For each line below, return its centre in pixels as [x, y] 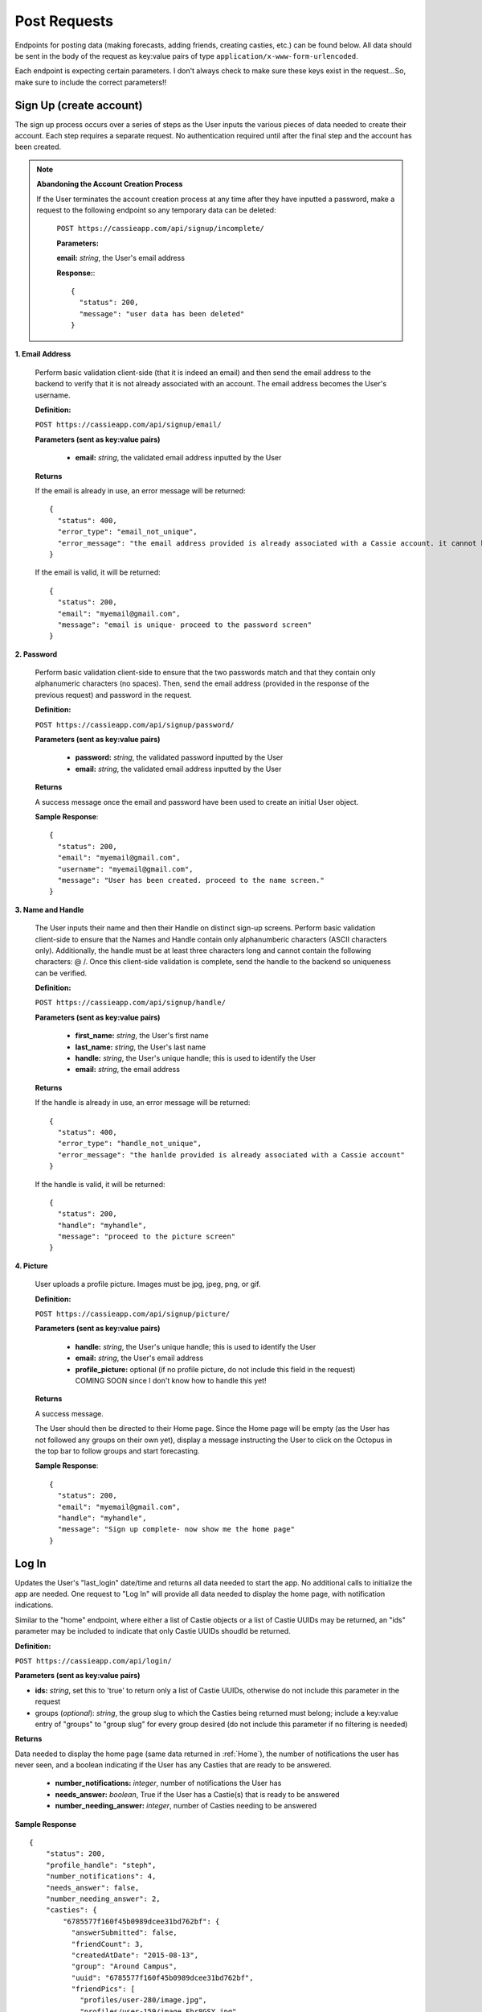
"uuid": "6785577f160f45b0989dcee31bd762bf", [162, 1977]
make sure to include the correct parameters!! [91, 82]
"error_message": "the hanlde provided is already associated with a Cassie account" [231, 1154]
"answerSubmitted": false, [125, 1933]
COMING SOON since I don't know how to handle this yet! [171, 1381]
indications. [34, 1605]
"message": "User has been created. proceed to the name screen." [191, 880]
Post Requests [64, 21]
